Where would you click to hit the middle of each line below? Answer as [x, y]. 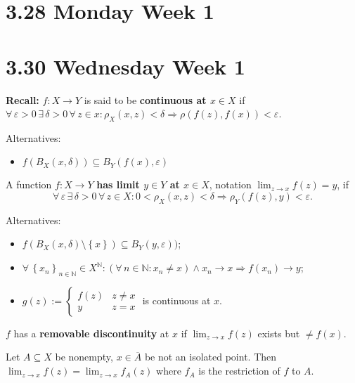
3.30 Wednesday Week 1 [125, 66]
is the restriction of [239, 371]
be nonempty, [84, 357]
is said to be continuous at [145, 99]
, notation [230, 184]
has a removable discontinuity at [91, 333]
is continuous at [176, 300]
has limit [118, 184]
